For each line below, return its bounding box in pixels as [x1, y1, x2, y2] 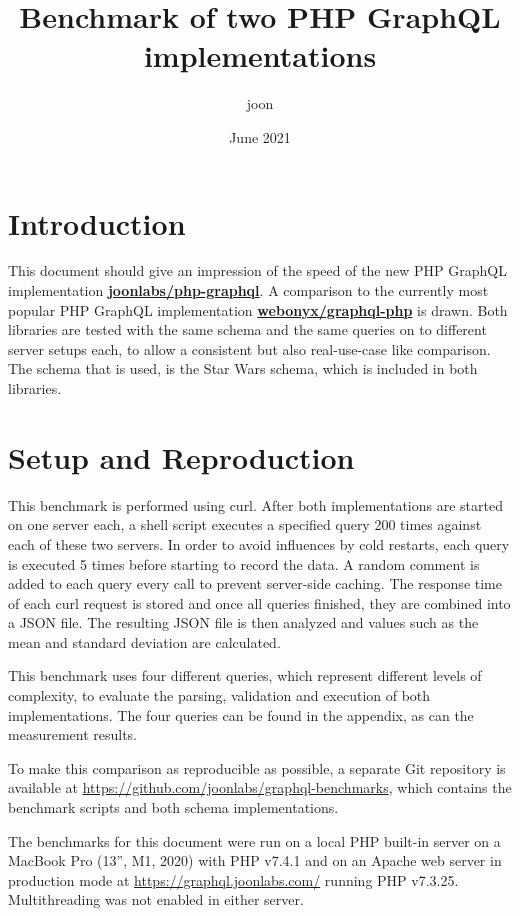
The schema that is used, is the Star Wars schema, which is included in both [8, 358, 478, 379]
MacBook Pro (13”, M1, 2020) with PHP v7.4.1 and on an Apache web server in [8, 850, 502, 871]
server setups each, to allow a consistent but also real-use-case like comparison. [8, 338, 491, 359]
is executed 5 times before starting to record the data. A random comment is [8, 553, 480, 574]
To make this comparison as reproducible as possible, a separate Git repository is [8, 757, 506, 778]
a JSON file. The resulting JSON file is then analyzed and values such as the [8, 612, 479, 633]
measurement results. [8, 724, 138, 745]
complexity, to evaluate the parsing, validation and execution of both [8, 685, 431, 706]
